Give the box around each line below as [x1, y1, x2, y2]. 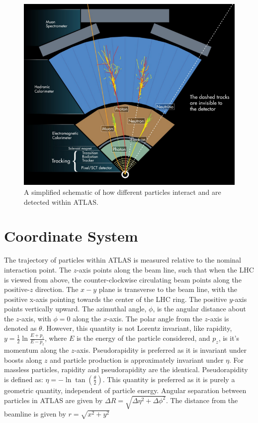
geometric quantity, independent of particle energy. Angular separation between [4, 385, 247, 395]
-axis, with [19, 313, 51, 323]
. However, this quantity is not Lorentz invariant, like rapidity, [42, 323, 232, 333]
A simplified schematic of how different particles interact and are [24, 187, 221, 197]
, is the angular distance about [153, 303, 246, 314]
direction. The [35, 284, 79, 294]
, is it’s [218, 333, 239, 343]
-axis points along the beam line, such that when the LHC [77, 264, 254, 275]
